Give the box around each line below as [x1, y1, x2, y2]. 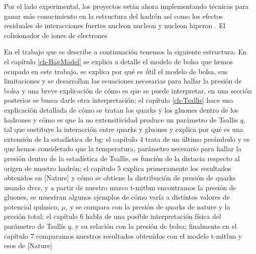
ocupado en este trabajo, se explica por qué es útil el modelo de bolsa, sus [4, 66, 228, 76]
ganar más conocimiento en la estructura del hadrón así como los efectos [4, 10, 223, 21]
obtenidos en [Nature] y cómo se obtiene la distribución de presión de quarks [4, 172, 236, 183]
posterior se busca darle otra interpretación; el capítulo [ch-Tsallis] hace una [4, 95, 233, 105]
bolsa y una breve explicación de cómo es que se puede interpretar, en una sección [4, 85, 252, 95]
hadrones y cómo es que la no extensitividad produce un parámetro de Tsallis [4, 114, 238, 125]
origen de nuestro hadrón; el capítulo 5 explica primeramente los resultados [4, 163, 231, 173]
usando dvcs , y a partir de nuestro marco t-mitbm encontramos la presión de [4, 182, 236, 192]
